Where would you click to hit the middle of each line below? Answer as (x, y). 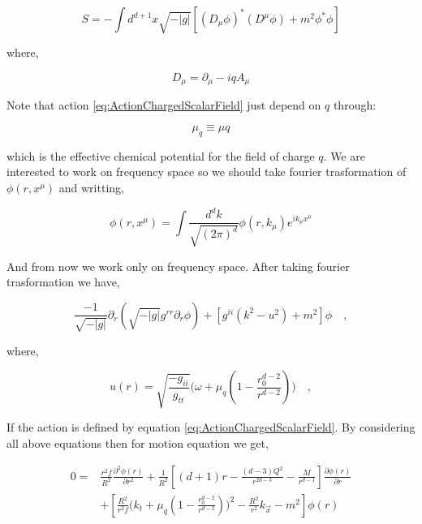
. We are (344, 155)
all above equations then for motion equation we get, (138, 443)
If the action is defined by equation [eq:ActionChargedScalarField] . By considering (211, 427)
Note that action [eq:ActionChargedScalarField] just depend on (164, 105)
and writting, (91, 188)
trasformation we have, (63, 282)
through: (355, 105)
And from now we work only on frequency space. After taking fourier (178, 266)
